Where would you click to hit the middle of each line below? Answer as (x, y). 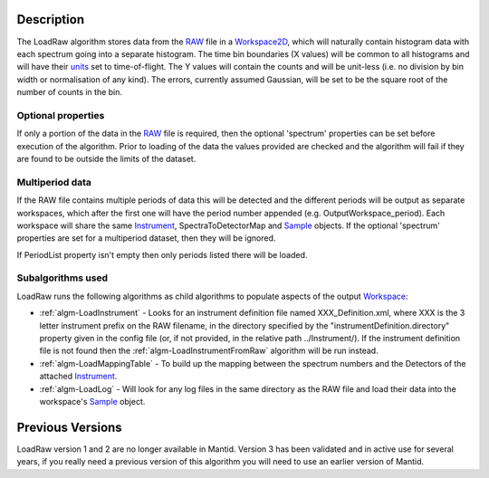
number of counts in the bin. (69, 92)
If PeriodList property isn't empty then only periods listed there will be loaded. (162, 254)
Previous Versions (69, 427)
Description (51, 19)
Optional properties (61, 115)
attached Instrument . (78, 377)
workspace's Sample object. (92, 401)
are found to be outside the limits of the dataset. (106, 159)
